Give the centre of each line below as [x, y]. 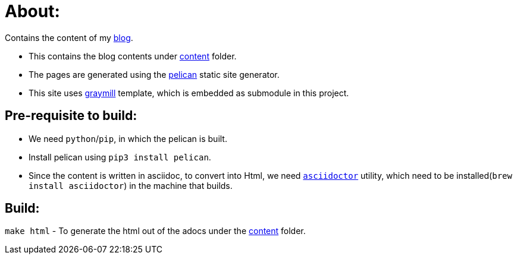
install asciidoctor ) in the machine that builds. [131, 185]
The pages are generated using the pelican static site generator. [154, 74]
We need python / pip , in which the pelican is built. [128, 138]
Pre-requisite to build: [71, 116]
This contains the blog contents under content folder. [133, 56]
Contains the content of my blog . [69, 37]
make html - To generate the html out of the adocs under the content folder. [155, 231]
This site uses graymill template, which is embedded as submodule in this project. [189, 93]
